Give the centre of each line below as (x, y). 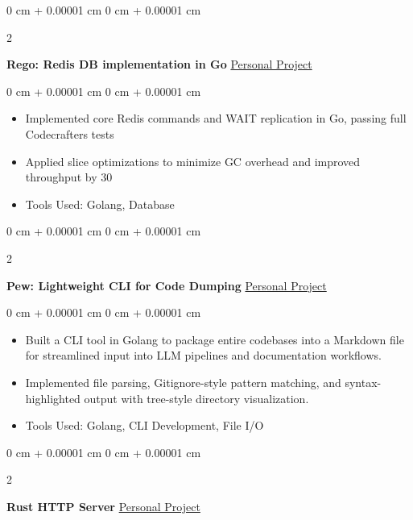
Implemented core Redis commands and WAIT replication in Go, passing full (216, 118)
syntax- (363, 382)
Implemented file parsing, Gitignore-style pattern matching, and (183, 382)
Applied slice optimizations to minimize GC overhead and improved (193, 161)
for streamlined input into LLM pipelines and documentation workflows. (203, 355)
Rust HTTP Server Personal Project (103, 506)
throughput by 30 (69, 177)
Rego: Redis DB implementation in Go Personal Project (159, 64)
